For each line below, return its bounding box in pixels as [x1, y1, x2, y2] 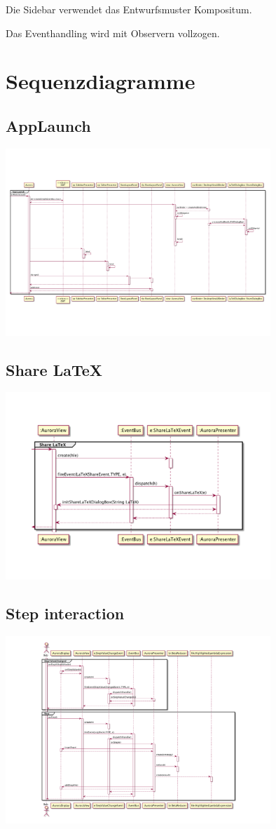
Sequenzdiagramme [6, 67, 195, 95]
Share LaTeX [6, 358, 103, 380]
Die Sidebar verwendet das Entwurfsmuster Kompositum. [6, 2, 252, 16]
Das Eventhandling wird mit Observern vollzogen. [6, 25, 220, 40]
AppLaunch [6, 114, 91, 136]
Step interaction [6, 602, 125, 624]
